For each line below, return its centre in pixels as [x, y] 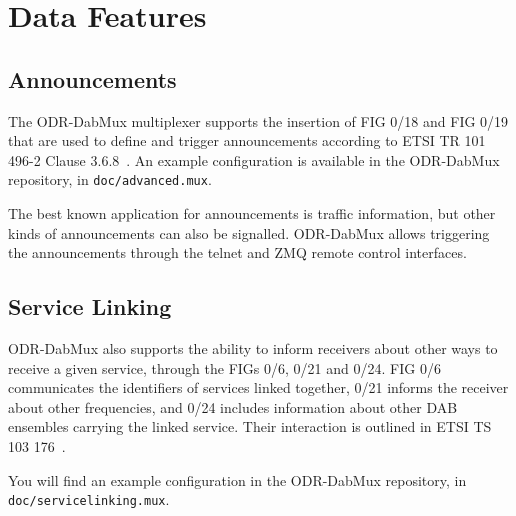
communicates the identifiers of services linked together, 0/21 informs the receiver [258, 387]
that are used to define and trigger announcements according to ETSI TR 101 [247, 140]
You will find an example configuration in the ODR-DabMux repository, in [237, 479]
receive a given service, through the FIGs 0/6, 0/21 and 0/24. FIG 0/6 [224, 367]
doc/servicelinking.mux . [89, 499]
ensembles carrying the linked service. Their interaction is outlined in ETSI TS [250, 426]
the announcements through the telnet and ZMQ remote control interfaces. [237, 252]
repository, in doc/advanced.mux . [110, 179]
